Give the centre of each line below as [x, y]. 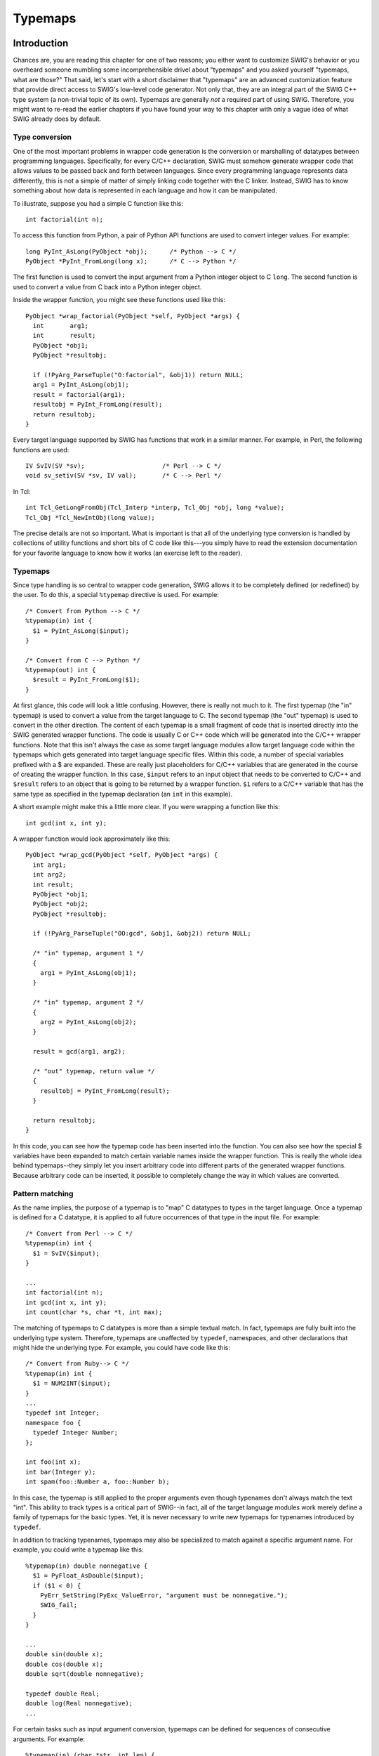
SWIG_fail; [59, 1605]
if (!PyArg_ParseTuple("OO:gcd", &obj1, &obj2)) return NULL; [142, 933]
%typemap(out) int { [61, 670]
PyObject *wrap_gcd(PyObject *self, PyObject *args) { [122, 855]
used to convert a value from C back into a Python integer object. [107, 287]
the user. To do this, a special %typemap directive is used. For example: [116, 595]
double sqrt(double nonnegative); [85, 1674]
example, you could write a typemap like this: [78, 1549]
